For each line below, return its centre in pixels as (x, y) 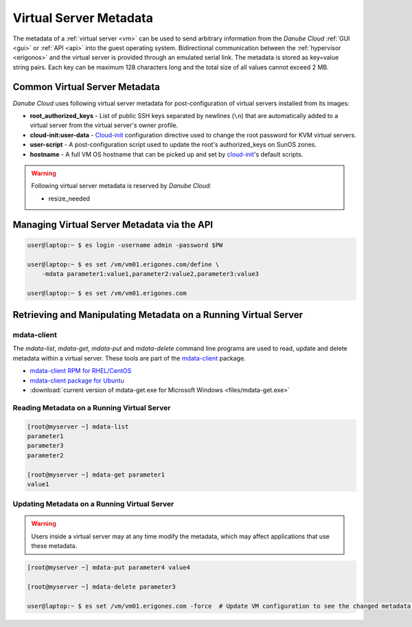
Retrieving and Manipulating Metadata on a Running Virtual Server (158, 315)
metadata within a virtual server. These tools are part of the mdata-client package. (129, 358)
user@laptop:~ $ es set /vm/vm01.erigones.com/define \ (123, 264)
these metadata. (54, 546)
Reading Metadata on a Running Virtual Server (92, 407)
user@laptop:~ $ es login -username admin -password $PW (125, 245)
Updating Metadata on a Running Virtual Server (93, 504)
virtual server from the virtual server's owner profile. (104, 125)
